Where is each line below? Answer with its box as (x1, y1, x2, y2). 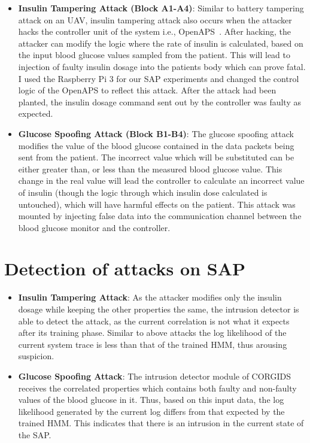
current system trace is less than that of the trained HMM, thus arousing (18, 338, 287, 350)
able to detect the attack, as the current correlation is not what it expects (18, 314, 290, 327)
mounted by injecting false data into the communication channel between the (18, 210, 302, 222)
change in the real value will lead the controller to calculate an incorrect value (18, 174, 305, 187)
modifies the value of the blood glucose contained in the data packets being (18, 139, 294, 151)
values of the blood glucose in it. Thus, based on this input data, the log (18, 393, 284, 406)
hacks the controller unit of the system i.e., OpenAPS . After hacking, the (18, 25, 291, 38)
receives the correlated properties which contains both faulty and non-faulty (18, 381, 297, 394)
